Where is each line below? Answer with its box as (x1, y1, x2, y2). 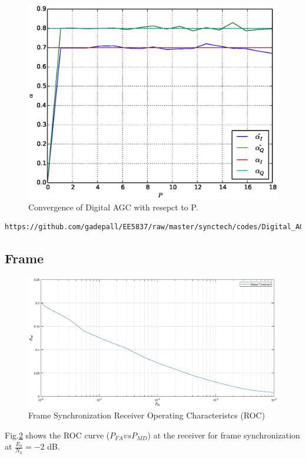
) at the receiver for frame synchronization (147, 428, 300, 441)
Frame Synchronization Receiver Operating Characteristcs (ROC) (28, 409, 265, 421)
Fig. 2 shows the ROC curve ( (5, 428, 110, 441)
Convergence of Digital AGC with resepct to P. (28, 200, 198, 213)
